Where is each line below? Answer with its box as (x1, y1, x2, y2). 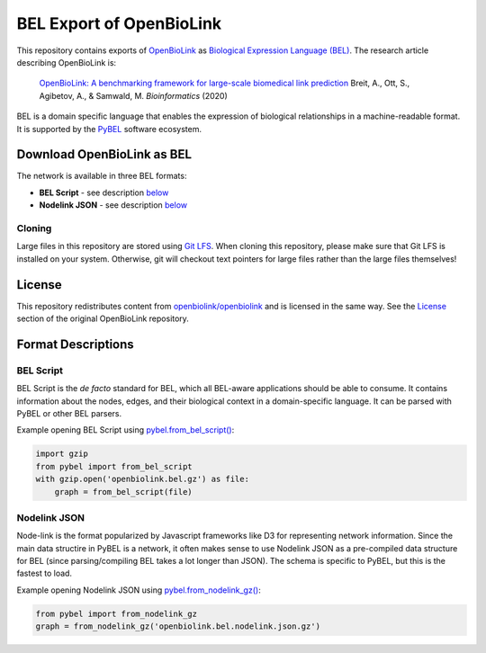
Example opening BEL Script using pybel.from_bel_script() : (16, 425, 235, 435)
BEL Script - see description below (39, 187, 169, 198)
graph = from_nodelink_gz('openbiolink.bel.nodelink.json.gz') (35, 622, 321, 631)
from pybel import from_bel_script (35, 461, 193, 471)
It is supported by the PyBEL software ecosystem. (16, 123, 202, 134)
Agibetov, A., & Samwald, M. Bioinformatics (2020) (39, 90, 229, 101)
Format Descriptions (16, 336, 134, 352)
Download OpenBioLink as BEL (16, 147, 193, 162)
